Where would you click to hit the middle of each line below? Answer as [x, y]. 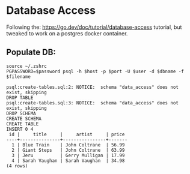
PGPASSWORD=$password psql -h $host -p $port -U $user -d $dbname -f [95, 71]
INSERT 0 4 [20, 129]
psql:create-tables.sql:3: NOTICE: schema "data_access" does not [93, 103]
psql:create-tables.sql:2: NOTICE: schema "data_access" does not [93, 87]
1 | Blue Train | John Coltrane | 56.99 [68, 145]
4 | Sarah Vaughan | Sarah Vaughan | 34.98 [68, 160]
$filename [19, 76]
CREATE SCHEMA [24, 118]
